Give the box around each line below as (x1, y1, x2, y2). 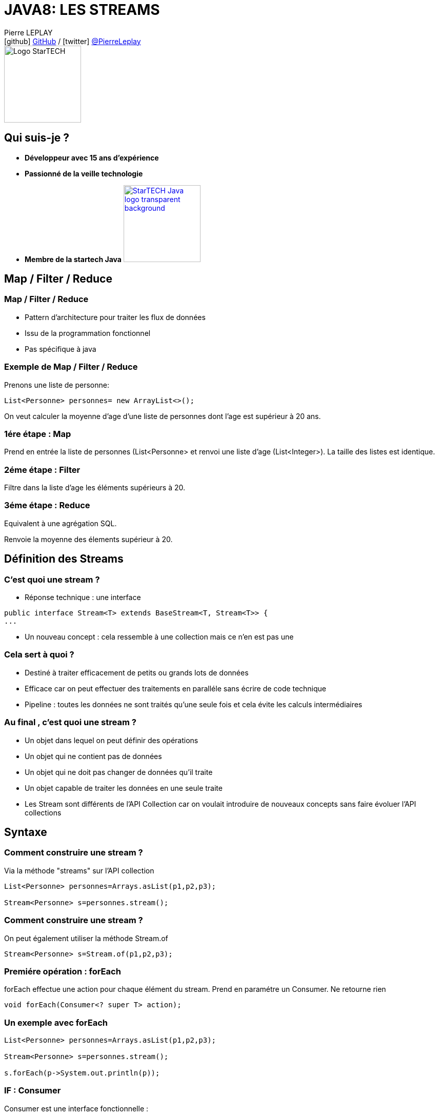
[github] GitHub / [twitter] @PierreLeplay (4, 36, 141, 46)
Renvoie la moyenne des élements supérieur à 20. (4, 534, 173, 544)
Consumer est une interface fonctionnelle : (4, 1104, 149, 1113)
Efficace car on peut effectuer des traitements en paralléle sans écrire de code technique (25, 684, 326, 693)
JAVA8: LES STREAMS (4, 1, 160, 18)
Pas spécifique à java (25, 344, 96, 353)
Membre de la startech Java (25, 254, 122, 264)
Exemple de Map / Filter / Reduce (4, 362, 138, 372)
